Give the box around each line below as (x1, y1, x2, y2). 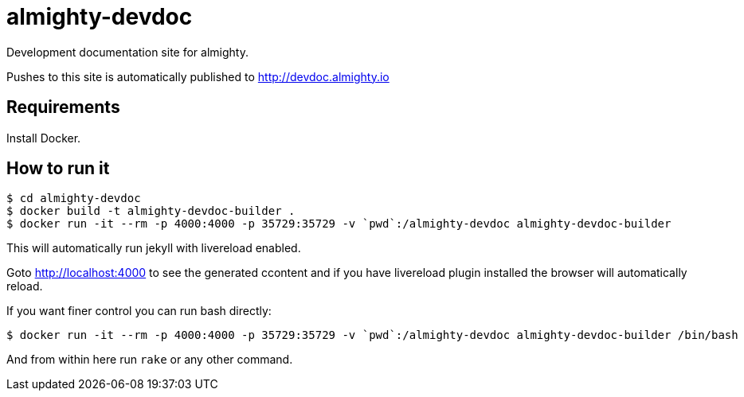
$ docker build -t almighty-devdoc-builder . (6, 204, 296, 218)
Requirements (6, 97, 120, 118)
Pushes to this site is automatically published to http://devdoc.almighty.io (6, 69, 390, 84)
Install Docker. (6, 130, 81, 145)
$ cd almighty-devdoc (6, 192, 141, 205)
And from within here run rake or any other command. (6, 352, 293, 367)
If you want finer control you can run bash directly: (6, 304, 272, 318)
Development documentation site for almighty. (6, 45, 249, 59)
